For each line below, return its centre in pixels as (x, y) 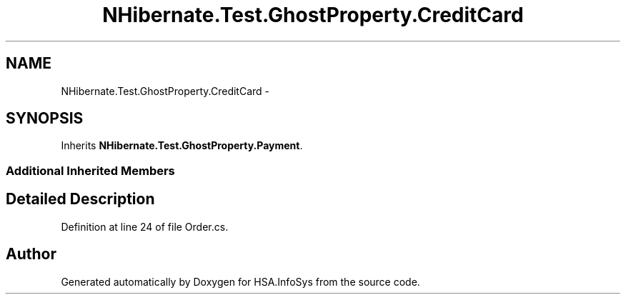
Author (31, 254)
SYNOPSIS (45, 119)
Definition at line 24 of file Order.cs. (145, 226)
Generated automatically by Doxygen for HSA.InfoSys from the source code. (240, 281)
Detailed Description (80, 199)
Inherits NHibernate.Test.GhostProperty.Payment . (182, 146)
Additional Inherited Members (90, 170)
